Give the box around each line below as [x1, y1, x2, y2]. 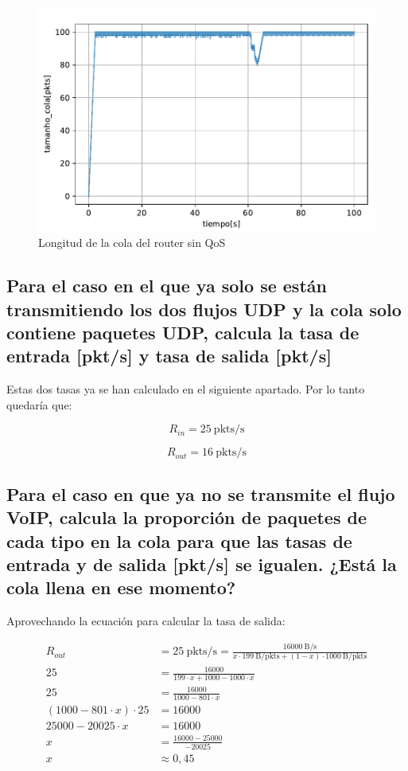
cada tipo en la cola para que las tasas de [6, 528, 352, 553]
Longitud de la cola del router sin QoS [38, 234, 226, 251]
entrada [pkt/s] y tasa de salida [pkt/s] [6, 343, 332, 368]
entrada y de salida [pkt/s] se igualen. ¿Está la [6, 551, 397, 576]
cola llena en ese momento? [6, 575, 236, 600]
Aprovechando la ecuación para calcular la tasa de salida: [6, 612, 286, 629]
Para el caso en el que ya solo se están [6, 273, 327, 298]
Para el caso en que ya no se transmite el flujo [6, 481, 395, 506]
